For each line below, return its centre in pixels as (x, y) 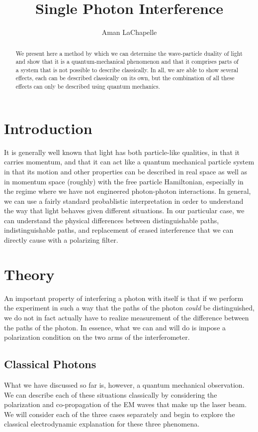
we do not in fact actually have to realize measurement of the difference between (127, 317)
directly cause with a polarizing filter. (61, 240)
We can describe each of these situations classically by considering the (111, 394)
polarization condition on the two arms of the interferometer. (97, 337)
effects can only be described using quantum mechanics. (88, 86)
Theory (29, 274)
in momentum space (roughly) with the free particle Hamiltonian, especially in (124, 181)
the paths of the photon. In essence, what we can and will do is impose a (115, 327)
